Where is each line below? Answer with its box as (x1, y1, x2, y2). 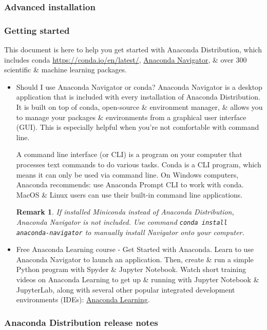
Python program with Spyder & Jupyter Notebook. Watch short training (16, 264, 246, 275)
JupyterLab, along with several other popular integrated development (16, 284, 235, 295)
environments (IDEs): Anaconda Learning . (16, 294, 150, 305)
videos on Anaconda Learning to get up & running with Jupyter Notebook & (16, 274, 259, 285)
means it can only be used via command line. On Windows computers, (16, 169, 239, 180)
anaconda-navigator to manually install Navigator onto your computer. (16, 226, 244, 237)
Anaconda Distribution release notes (4, 316, 158, 328)
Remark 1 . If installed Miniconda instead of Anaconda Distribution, (16, 206, 234, 217)
